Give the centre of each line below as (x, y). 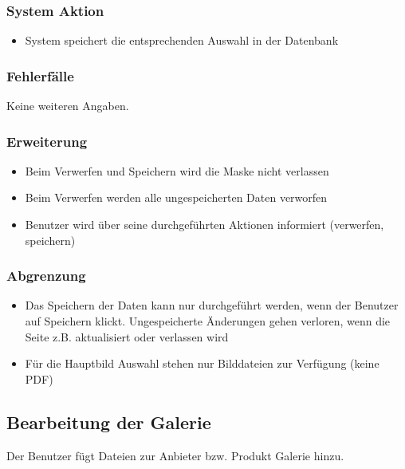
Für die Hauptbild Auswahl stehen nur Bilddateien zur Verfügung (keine (202, 363)
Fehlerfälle (40, 75)
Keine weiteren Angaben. (68, 106)
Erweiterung (47, 141)
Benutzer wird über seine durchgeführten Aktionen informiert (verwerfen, (204, 225)
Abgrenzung (46, 276)
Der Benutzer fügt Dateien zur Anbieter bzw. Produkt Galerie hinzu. (175, 455)
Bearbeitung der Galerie (109, 422)
